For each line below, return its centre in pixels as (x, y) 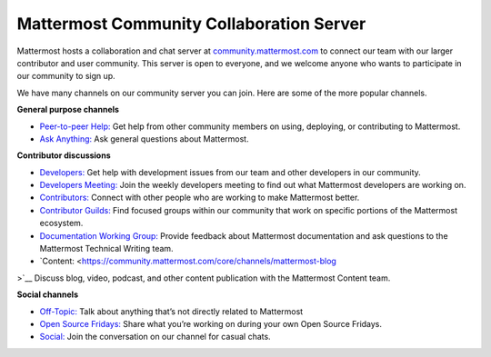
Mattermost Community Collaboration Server (191, 24)
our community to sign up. (66, 76)
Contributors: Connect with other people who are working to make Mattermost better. (200, 198)
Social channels (48, 294)
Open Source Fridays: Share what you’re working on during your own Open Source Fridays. (210, 323)
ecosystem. (61, 223)
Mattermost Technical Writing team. (106, 249)
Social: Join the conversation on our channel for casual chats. (155, 337)
